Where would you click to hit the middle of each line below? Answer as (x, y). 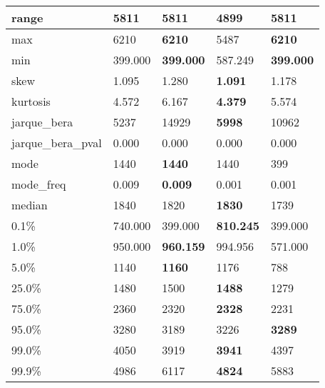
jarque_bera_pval (57, 143)
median (30, 205)
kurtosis (31, 101)
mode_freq (39, 184)
